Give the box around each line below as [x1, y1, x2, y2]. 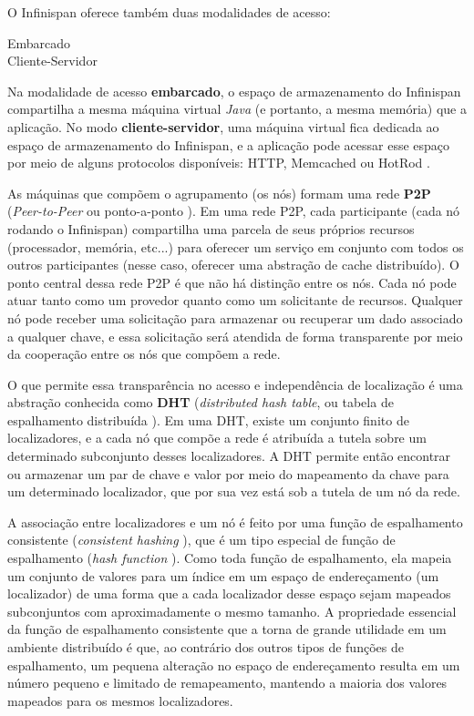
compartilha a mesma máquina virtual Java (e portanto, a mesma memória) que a [7, 99, 467, 118]
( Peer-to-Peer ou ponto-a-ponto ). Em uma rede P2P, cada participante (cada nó [7, 201, 460, 220]
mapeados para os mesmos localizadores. [7, 690, 233, 710]
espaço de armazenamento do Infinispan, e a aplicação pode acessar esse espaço [7, 135, 450, 154]
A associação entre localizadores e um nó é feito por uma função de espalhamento [7, 512, 463, 531]
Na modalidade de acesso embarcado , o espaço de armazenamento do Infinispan [7, 81, 461, 100]
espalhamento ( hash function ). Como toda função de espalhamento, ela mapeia [7, 548, 452, 568]
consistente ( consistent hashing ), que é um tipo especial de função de [7, 530, 396, 549]
